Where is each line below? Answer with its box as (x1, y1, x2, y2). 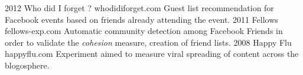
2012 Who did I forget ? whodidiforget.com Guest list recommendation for (5, 2, 274, 13)
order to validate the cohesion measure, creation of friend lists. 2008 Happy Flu (5, 36, 292, 48)
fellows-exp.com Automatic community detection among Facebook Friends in (5, 25, 283, 37)
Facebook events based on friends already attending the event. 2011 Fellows (5, 13, 278, 25)
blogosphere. (5, 59, 50, 71)
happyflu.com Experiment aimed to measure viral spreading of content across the (5, 47, 299, 60)
